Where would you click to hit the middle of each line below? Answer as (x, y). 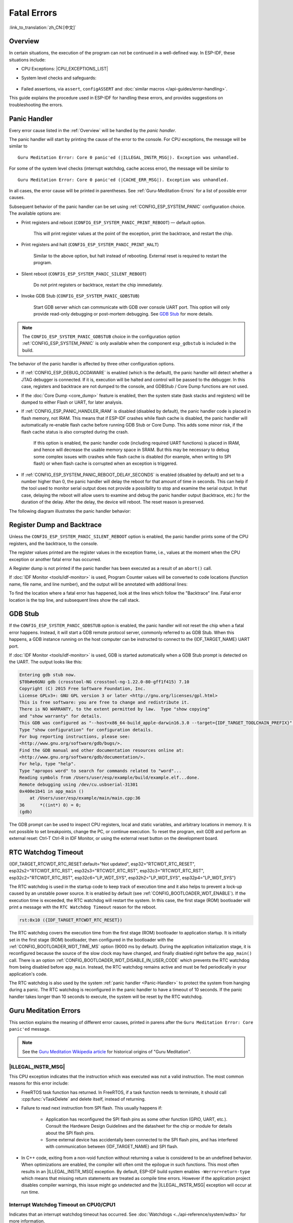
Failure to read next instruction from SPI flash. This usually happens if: (92, 1108)
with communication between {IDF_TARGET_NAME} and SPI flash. (112, 1147)
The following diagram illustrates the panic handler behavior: (70, 511)
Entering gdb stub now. (48, 675)
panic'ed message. (30, 1029)
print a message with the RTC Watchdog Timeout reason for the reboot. (83, 907)
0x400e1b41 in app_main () (52, 792)
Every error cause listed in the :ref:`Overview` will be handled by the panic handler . (93, 130)
